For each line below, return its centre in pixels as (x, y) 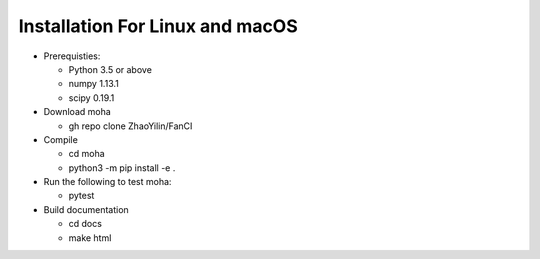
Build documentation (86, 209)
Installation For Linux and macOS (158, 26)
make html (90, 237)
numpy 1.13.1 (93, 84)
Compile (61, 139)
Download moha (77, 112)
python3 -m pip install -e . (122, 167)
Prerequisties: (72, 56)
